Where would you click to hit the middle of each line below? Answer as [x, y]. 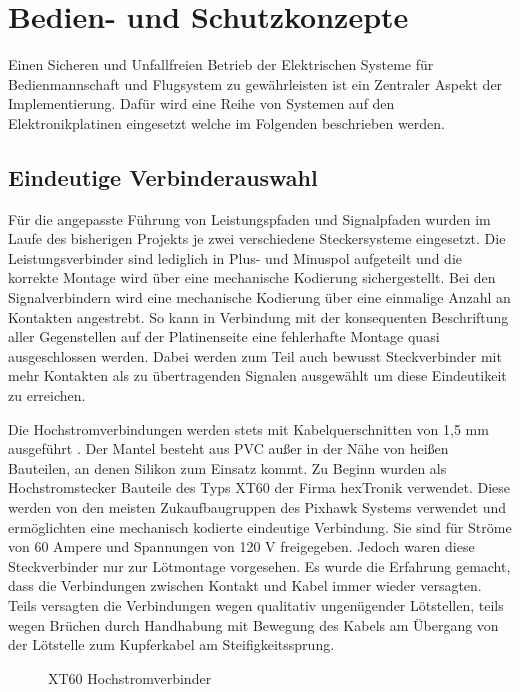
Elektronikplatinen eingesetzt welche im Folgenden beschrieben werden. [226, 122]
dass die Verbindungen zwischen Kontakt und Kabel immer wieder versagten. [245, 585]
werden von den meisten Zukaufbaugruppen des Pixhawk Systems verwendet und [257, 507]
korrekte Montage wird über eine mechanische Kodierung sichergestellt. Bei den [252, 277]
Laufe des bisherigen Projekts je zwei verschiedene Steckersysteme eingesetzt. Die [257, 238]
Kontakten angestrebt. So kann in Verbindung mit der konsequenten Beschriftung [258, 316]
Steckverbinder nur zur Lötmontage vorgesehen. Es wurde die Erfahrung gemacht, [259, 565]
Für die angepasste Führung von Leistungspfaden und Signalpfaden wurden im [249, 218]
